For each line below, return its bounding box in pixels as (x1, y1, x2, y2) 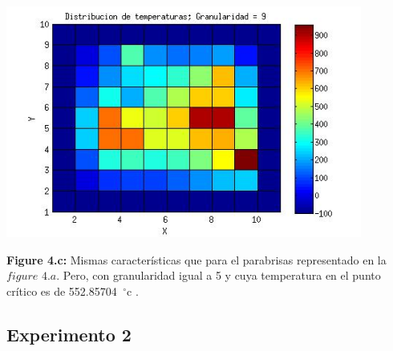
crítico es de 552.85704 (6, 282, 117, 299)
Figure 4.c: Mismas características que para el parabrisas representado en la (6, 251, 387, 268)
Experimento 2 (6, 321, 132, 346)
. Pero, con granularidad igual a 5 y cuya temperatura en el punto (56, 267, 381, 284)
